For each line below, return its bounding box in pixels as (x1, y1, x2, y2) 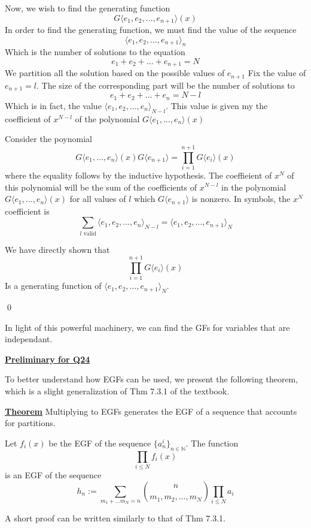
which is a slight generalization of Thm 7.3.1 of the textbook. (5, 385, 230, 397)
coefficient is (5, 204, 50, 217)
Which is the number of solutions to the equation (5, 46, 185, 58)
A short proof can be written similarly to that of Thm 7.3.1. (5, 512, 225, 524)
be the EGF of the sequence (48, 436, 151, 449)
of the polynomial (75, 112, 140, 125)
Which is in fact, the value (5, 99, 102, 111)
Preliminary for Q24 (5, 352, 90, 365)
